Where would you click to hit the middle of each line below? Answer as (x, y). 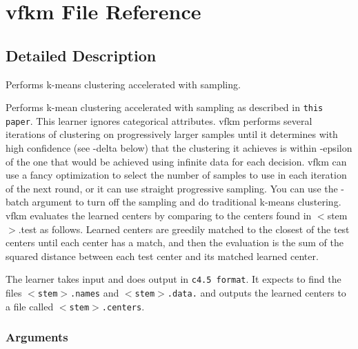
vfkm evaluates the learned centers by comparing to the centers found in (159, 216)
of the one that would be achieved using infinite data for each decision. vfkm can (176, 161)
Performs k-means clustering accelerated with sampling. (123, 84)
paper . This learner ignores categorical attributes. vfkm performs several (159, 120)
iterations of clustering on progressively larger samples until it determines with (172, 134)
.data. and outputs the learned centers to (257, 293)
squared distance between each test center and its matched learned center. (162, 256)
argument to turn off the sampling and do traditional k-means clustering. (187, 202)
